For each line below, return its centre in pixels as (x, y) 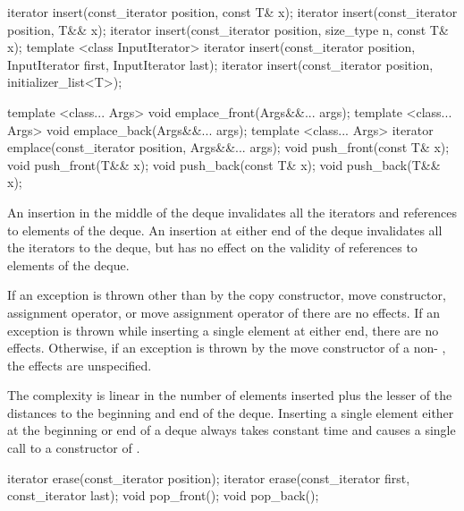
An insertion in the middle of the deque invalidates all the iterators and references (232, 212)
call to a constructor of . (74, 448)
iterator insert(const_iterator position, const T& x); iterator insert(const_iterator (232, 12)
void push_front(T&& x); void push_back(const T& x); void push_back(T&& (224, 164)
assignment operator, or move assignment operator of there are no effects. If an (224, 312)
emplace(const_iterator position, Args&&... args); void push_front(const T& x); (228, 147)
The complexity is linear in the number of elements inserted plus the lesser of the (230, 395)
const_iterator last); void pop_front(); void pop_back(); (163, 495)
